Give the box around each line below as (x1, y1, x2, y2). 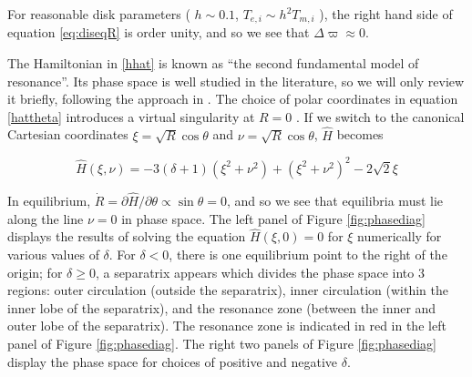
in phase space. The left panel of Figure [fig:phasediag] (121, 209, 426, 228)
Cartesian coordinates (7, 125, 128, 144)
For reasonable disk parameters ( (7, 5, 190, 23)
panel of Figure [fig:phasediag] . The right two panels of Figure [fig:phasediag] (7, 333, 436, 352)
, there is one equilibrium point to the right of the (169, 244, 447, 263)
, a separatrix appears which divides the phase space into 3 (95, 262, 425, 281)
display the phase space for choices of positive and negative (7, 352, 338, 371)
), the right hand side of (319, 5, 453, 23)
